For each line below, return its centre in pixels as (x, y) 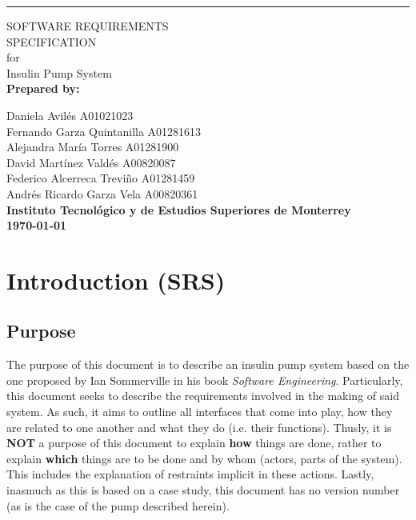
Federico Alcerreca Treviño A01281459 (101, 178)
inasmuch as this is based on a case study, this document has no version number (203, 490)
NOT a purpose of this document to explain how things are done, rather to (194, 443)
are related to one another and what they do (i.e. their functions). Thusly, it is (199, 427)
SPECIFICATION (52, 41)
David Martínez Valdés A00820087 (91, 162)
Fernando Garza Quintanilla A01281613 (104, 131)
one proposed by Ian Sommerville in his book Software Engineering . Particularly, (205, 380)
